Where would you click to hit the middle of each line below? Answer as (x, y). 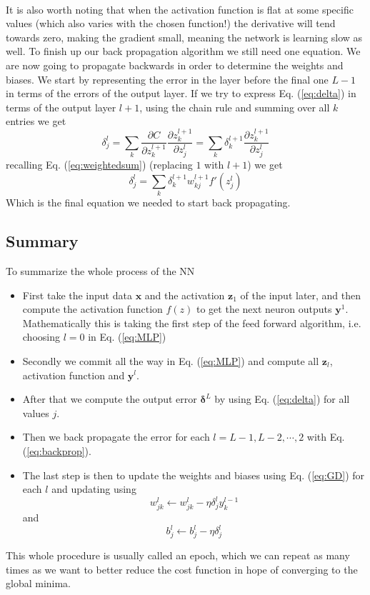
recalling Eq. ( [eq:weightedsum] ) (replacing (99, 165)
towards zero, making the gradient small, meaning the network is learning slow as (184, 37)
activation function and (74, 375)
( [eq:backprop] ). (57, 450)
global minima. (39, 583)
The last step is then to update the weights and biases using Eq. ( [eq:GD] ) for (194, 475)
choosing (41, 337)
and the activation (185, 295)
